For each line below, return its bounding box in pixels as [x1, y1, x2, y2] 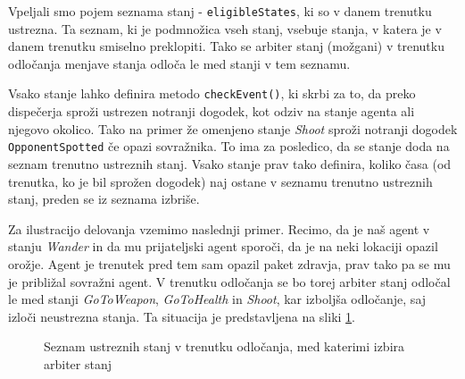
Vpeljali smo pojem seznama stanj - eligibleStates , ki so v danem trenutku [8, 2, 432, 20]
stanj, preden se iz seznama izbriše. [8, 189, 200, 208]
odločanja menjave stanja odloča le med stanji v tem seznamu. [8, 54, 351, 72]
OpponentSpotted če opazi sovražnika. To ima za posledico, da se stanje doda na [8, 137, 450, 156]
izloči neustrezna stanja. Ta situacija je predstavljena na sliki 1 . [8, 307, 355, 325]
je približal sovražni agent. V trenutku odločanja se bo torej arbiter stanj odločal [8, 272, 451, 291]
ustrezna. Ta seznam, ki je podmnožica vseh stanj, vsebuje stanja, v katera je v [8, 19, 442, 38]
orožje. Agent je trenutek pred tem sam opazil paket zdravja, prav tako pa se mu [8, 254, 451, 273]
